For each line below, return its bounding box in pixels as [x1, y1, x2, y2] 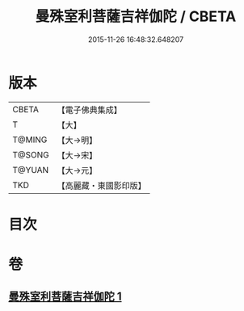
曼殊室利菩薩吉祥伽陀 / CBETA [35, 7, 237, 26]
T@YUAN [12, 164, 49, 175]
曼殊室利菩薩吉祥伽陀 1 [8, 290, 123, 304]
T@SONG [12, 149, 50, 160]
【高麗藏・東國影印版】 [57, 179, 147, 191]
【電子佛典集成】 [57, 104, 123, 116]
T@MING [12, 134, 48, 145]
